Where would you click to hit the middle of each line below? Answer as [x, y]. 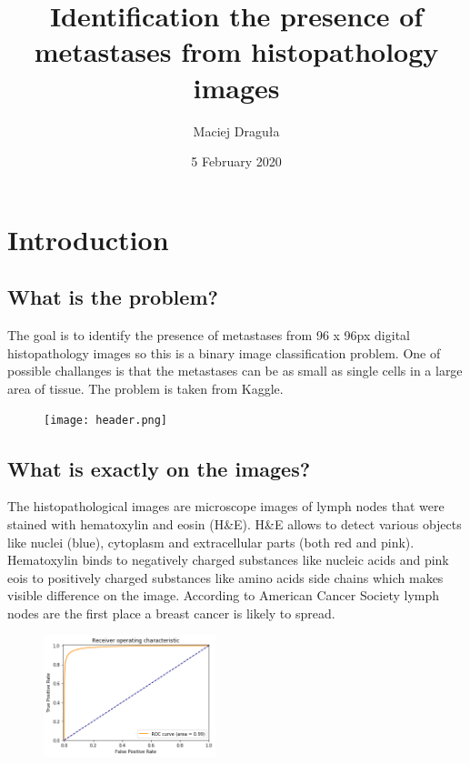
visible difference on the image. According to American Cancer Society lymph [224, 595]
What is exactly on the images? [159, 468]
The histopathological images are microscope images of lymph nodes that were [226, 506]
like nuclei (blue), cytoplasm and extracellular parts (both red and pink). [211, 542]
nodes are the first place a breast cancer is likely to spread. [171, 613]
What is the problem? [113, 297]
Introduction [88, 239]
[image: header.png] [106, 421]
